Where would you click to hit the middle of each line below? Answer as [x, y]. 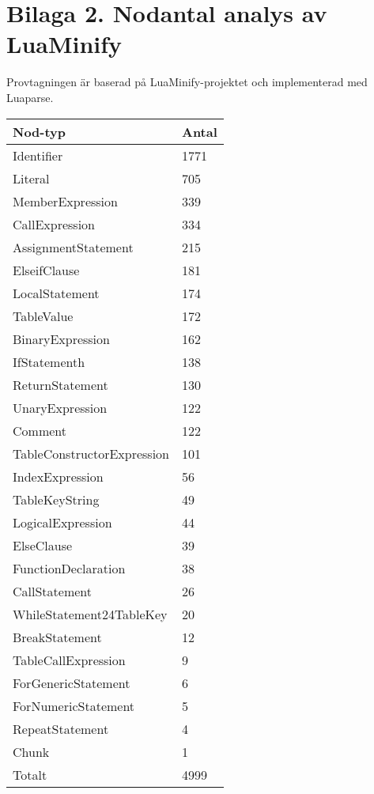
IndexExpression [58, 476]
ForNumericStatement [74, 705]
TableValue [43, 316]
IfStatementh [49, 361]
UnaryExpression [60, 407]
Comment [40, 430]
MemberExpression [65, 201]
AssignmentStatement [73, 247]
